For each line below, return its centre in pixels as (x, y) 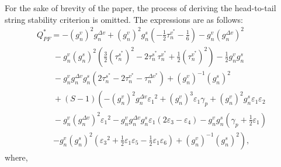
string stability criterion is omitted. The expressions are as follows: (124, 19)
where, (16, 157)
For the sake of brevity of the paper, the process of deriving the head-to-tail (140, 8)
